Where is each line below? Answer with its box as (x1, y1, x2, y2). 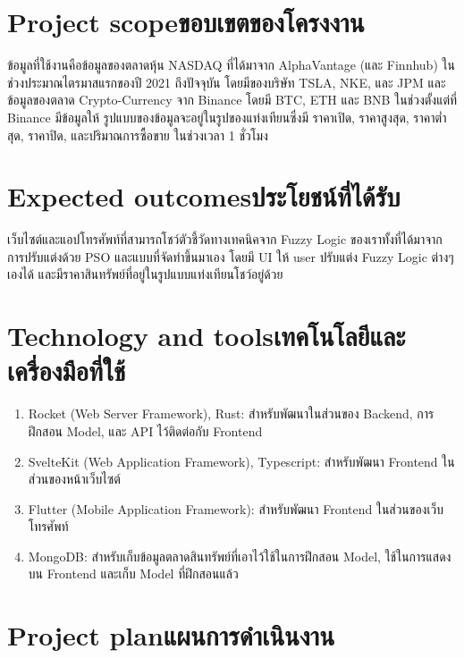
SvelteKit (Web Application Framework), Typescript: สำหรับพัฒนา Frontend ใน (28, 451, 455, 470)
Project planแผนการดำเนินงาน (7, 617, 335, 654)
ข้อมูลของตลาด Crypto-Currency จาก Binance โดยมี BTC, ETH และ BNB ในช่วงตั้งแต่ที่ (7, 90, 458, 109)
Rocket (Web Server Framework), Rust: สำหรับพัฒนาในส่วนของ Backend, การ (28, 404, 434, 423)
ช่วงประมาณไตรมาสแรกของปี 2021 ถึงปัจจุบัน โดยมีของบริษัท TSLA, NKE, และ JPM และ (7, 72, 446, 91)
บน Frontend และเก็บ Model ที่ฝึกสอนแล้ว (28, 564, 239, 583)
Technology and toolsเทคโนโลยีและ (7, 317, 406, 354)
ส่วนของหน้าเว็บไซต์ (28, 469, 121, 488)
